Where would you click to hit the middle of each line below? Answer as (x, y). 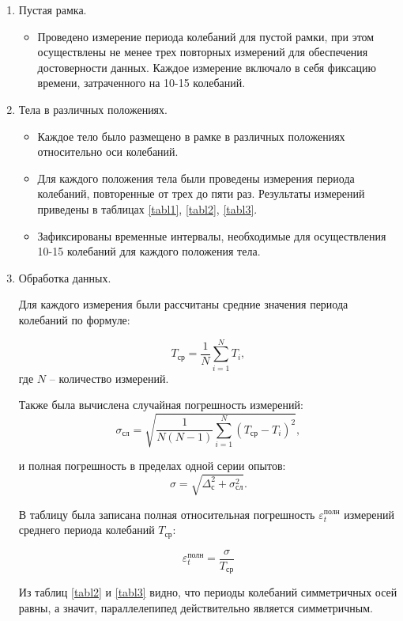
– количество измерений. (109, 378)
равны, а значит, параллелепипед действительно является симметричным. (196, 607)
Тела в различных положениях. (93, 109)
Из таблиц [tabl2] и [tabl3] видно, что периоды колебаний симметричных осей (208, 592)
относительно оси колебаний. (108, 151)
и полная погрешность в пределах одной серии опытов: (152, 466)
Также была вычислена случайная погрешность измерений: (161, 405)
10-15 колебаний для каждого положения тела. (149, 251)
